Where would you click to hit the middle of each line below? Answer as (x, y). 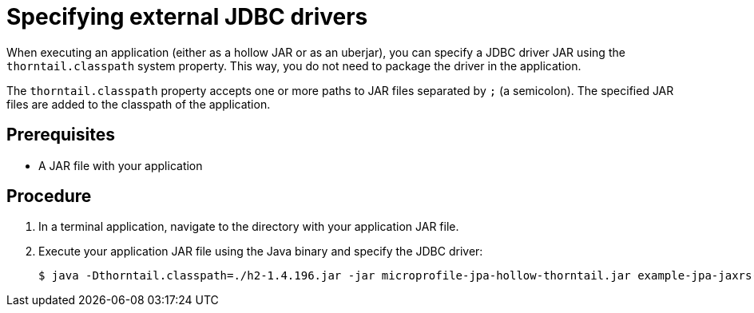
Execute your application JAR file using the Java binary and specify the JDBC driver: (261, 252)
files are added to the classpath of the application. (139, 104)
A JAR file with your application (121, 165)
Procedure (49, 196)
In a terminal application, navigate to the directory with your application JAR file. (249, 227)
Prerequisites (61, 135)
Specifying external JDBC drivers (187, 17)
